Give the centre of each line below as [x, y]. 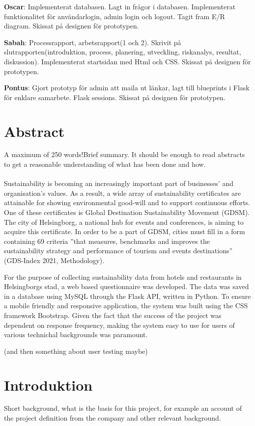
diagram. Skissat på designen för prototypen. [71, 26]
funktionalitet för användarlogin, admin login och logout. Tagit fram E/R [114, 16]
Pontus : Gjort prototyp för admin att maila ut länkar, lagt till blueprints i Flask [127, 88]
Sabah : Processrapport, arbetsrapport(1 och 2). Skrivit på [93, 42]
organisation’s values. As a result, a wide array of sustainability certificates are [122, 193]
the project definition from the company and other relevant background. [113, 418]
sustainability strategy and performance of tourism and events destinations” [118, 251]
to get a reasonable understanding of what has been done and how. [105, 164]
